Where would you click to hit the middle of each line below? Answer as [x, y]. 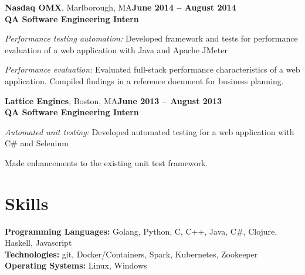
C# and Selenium [37, 143]
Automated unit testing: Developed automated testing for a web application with [150, 131]
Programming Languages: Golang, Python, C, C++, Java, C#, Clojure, [141, 231]
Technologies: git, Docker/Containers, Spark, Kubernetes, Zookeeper [131, 254]
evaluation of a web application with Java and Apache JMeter [116, 49]
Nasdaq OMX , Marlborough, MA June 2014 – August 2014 [121, 7]
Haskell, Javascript [38, 243]
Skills [27, 203]
